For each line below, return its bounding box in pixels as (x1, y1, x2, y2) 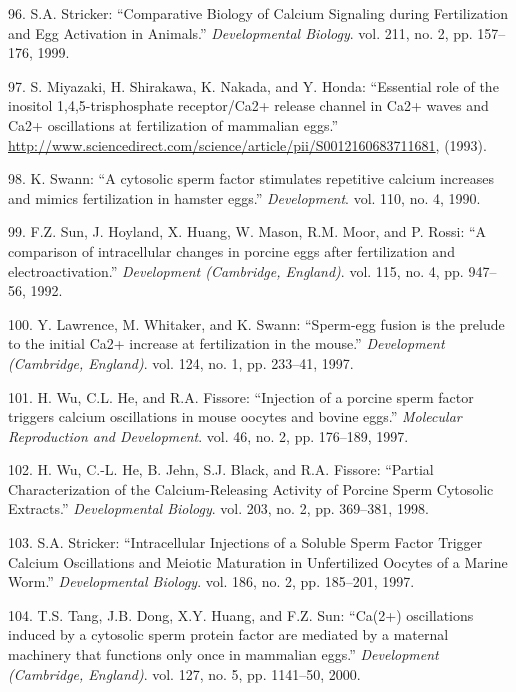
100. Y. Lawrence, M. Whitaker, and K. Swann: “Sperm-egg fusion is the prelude (8, 313, 505, 334)
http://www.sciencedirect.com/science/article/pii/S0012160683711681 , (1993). (8, 134, 487, 155)
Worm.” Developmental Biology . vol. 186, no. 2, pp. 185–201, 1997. (8, 571, 415, 592)
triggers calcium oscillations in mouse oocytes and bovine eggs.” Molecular (8, 406, 462, 427)
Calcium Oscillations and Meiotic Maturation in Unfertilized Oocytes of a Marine (8, 551, 508, 572)
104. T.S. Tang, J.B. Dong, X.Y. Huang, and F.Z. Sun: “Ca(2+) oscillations (8, 604, 474, 625)
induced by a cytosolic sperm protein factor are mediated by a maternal (8, 624, 449, 645)
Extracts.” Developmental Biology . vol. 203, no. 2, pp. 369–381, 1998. (8, 498, 429, 519)
